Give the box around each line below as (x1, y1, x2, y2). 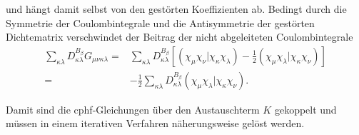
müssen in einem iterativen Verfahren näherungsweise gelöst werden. (6, 116, 305, 131)
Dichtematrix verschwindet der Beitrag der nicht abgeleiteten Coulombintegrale (6, 29, 353, 44)
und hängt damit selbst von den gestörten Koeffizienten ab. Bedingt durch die (6, 1, 347, 16)
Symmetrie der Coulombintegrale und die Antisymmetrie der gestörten (6, 15, 315, 30)
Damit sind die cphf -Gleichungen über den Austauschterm (6, 101, 260, 116)
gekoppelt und (274, 101, 337, 116)
